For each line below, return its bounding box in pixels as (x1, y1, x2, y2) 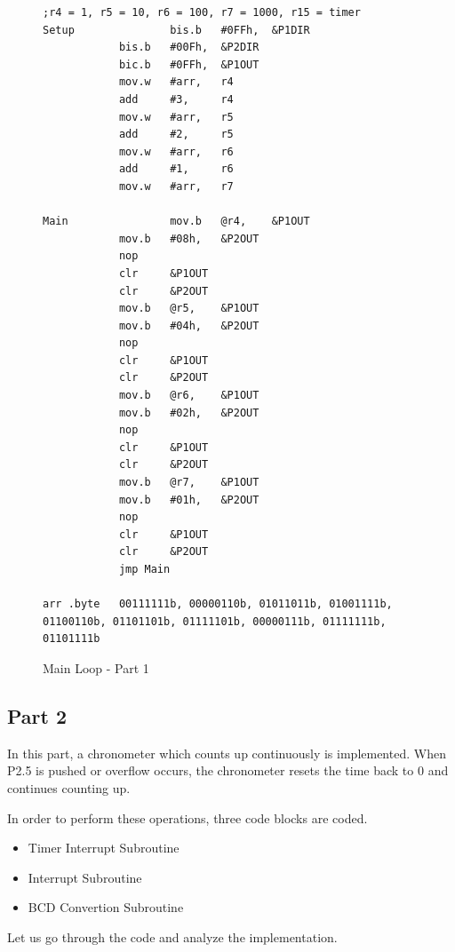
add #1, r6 (118, 163, 234, 176)
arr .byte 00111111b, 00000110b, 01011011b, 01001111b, (43, 598, 393, 611)
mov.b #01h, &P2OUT (118, 493, 259, 506)
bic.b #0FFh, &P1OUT (118, 58, 259, 71)
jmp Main (118, 563, 171, 575)
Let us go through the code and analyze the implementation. (7, 927, 338, 946)
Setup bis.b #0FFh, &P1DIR (43, 23, 310, 36)
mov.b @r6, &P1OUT (118, 389, 259, 402)
